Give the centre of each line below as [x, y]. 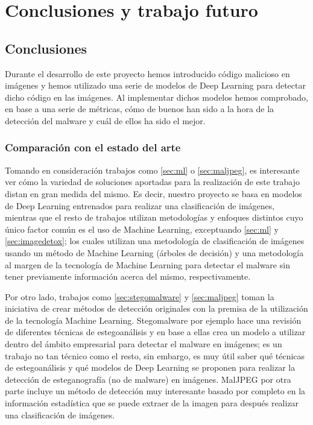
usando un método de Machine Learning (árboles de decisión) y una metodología [154, 252]
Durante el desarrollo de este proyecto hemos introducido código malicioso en [147, 73]
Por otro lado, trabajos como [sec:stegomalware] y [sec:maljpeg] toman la [140, 296]
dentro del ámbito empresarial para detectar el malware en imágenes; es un [144, 344]
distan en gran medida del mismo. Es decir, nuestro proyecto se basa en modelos [153, 193]
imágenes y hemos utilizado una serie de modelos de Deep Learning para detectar [155, 85]
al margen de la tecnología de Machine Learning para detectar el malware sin [147, 264]
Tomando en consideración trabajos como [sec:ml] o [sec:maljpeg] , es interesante [152, 170]
